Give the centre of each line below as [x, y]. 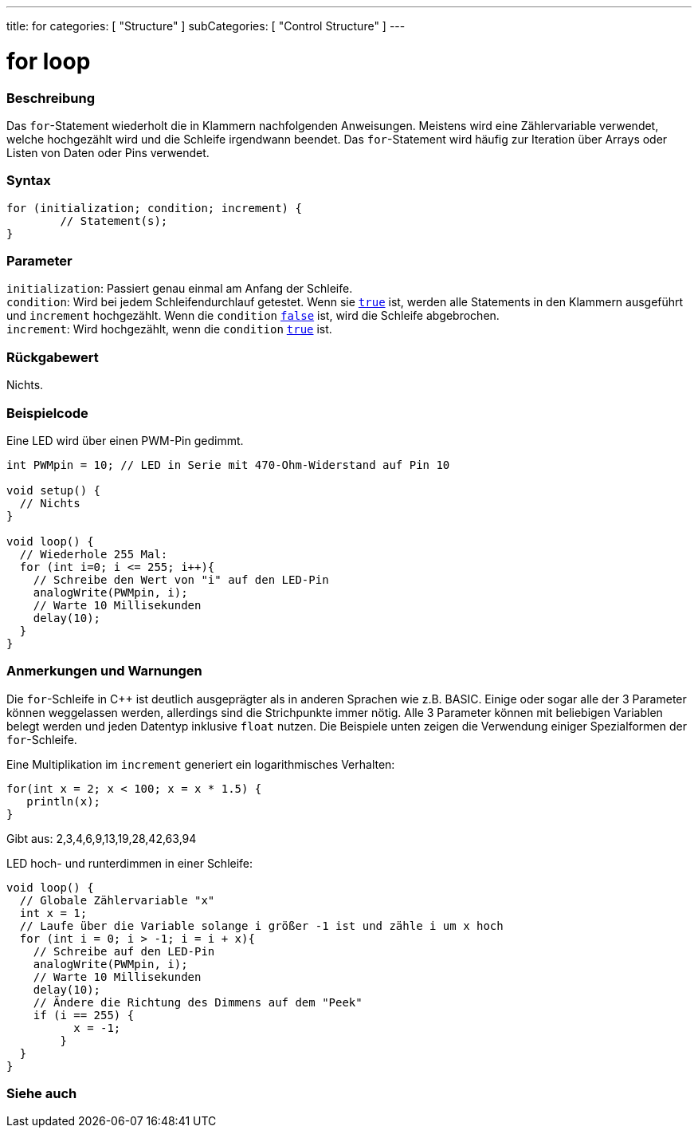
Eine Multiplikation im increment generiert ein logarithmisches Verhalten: [201, 764]
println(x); [64, 801]
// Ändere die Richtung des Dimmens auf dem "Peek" [198, 1002]
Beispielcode [47, 413]
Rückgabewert [53, 357]
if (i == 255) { [84, 1015]
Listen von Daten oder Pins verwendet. [108, 152]
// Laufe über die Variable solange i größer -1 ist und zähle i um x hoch [261, 925]
